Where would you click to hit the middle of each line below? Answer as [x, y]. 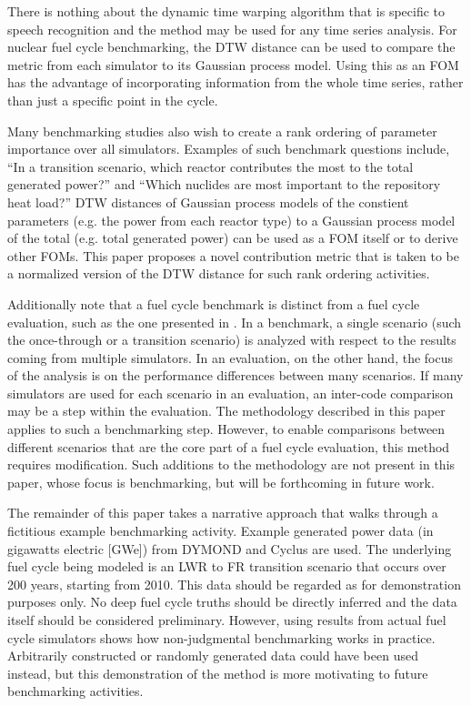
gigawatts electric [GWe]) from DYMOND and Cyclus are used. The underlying [230, 548]
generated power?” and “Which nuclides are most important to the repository [224, 184]
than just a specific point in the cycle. [113, 100]
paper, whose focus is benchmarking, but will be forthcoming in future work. [221, 482]
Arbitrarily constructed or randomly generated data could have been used [213, 656]
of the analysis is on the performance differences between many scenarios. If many [235, 375]
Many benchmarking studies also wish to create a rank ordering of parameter [222, 131]
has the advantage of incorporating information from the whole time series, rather [235, 82]
